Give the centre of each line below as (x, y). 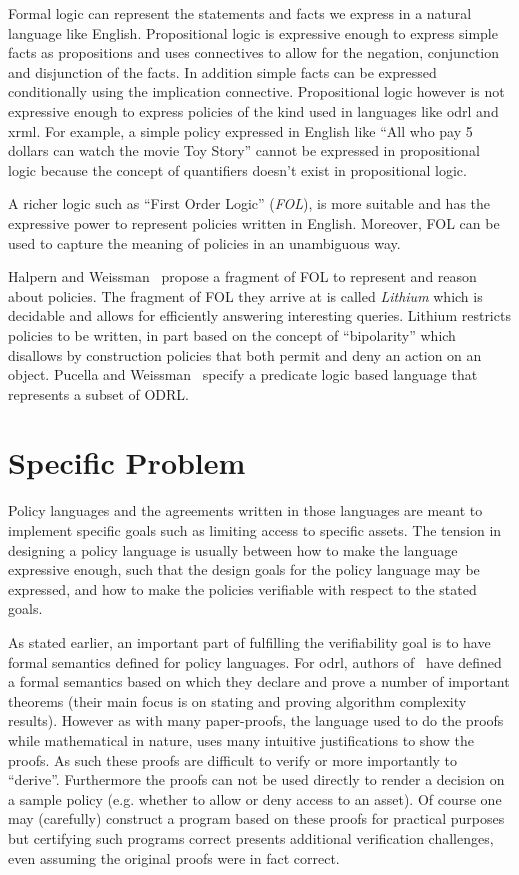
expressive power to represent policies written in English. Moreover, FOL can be (254, 222)
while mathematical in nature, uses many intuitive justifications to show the (241, 739)
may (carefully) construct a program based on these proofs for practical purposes (256, 818)
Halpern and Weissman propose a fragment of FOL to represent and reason (242, 276)
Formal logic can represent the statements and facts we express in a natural (240, 13)
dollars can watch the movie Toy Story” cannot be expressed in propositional (244, 150)
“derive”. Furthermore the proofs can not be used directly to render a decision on (256, 779)
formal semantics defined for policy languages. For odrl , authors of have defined (255, 661)
